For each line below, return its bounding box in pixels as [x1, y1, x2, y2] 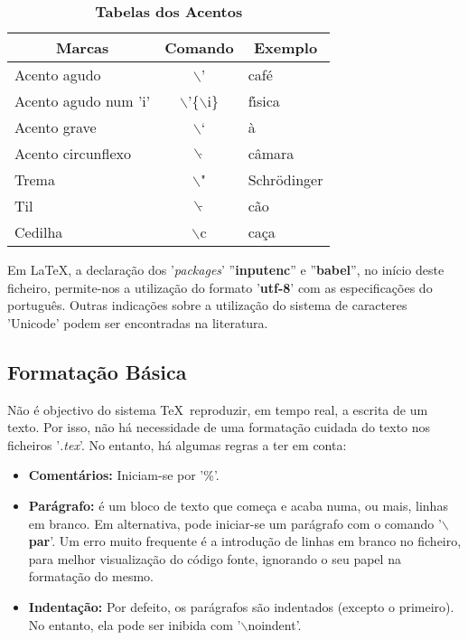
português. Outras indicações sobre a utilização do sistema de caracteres [7, 296, 407, 315]
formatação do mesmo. [28, 567, 154, 586]
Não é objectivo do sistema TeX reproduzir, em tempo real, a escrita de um [7, 400, 428, 419]
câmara [248, 143, 295, 164]
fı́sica [248, 90, 280, 111]
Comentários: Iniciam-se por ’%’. [28, 466, 220, 485]
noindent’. [248, 615, 302, 634]
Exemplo [254, 37, 318, 58]
